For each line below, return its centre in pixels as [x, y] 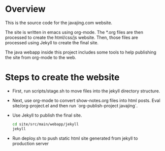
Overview [25, 9]
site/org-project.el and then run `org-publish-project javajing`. [75, 106]
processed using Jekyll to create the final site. [52, 42]
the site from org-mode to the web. [41, 57]
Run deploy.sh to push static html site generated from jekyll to [75, 138]
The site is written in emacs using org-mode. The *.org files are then [74, 32]
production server [31, 143]
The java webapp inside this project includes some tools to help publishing [81, 52]
